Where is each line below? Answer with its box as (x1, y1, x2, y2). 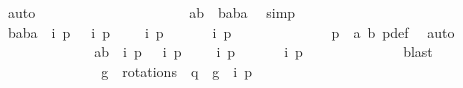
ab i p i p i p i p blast (94, 41, 433, 62)
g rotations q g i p (101, 60, 252, 81)
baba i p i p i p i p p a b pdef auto (7, 21, 455, 42)
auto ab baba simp (7, 2, 296, 22)
